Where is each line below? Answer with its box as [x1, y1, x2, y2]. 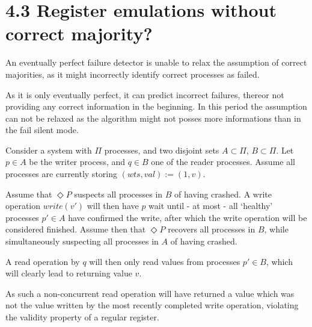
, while [264, 223, 289, 235]
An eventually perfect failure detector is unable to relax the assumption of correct [5, 56, 307, 69]
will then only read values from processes [89, 255, 240, 267]
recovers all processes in [168, 223, 255, 235]
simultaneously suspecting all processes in [5, 235, 159, 248]
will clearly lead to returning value [5, 267, 132, 279]
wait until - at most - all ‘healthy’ [148, 199, 273, 212]
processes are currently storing [5, 167, 117, 180]
